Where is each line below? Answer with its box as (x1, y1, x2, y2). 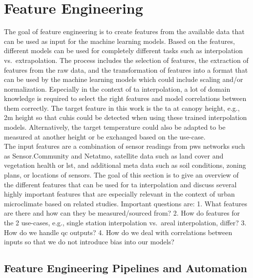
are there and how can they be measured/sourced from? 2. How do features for (4, 208, 240, 218)
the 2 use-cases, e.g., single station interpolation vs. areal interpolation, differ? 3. (4, 218, 247, 227)
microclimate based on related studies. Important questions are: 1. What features (4, 198, 248, 208)
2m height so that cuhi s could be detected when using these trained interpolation (4, 112, 247, 122)
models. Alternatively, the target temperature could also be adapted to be (4, 122, 226, 132)
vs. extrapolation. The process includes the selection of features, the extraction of (4, 55, 249, 65)
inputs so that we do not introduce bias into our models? (4, 237, 174, 247)
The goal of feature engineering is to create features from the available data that (4, 26, 245, 37)
